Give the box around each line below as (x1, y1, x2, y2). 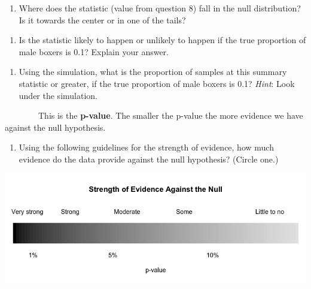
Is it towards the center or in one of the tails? (19, 13, 186, 26)
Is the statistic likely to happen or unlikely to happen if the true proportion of (19, 34, 306, 46)
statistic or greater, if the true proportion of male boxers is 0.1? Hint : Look (19, 77, 295, 89)
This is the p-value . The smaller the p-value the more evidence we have (38, 109, 303, 122)
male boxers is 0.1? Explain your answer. (19, 45, 169, 58)
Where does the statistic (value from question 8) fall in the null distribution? (19, 2, 301, 14)
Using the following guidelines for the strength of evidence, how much (19, 141, 274, 153)
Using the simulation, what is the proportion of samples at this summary (19, 65, 287, 78)
